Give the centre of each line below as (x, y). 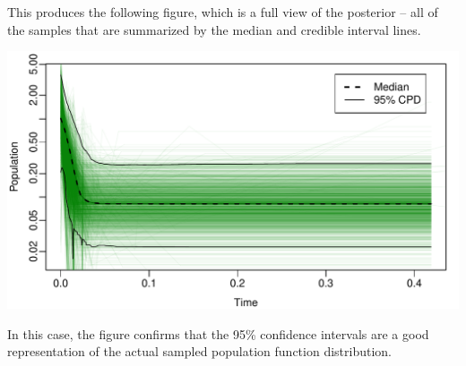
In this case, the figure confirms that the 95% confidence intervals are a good (218, 333)
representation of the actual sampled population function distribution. (199, 351)
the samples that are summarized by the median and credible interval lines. (214, 29)
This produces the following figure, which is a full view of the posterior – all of (223, 12)
